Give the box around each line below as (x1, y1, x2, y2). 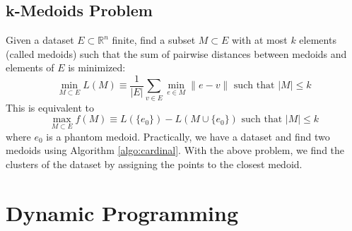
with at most (232, 32, 288, 47)
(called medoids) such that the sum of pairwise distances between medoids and (6, 46, 347, 61)
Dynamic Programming (6, 198, 239, 227)
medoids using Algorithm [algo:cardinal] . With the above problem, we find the (6, 143, 345, 158)
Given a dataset (6, 32, 74, 47)
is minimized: (68, 60, 126, 75)
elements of (6, 60, 54, 75)
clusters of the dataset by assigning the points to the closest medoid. (6, 156, 303, 171)
